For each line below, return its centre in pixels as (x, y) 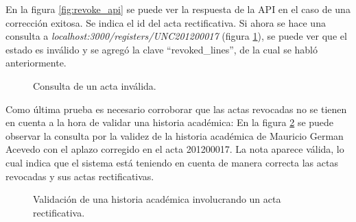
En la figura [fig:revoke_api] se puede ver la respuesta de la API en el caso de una (178, 9)
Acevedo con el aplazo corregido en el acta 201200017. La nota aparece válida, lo (175, 149)
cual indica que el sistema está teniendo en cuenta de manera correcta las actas (172, 162)
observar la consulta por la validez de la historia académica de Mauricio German (175, 135)
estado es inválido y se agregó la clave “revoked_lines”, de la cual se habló (162, 49)
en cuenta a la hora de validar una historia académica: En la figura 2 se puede (170, 122)
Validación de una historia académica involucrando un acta (157, 199)
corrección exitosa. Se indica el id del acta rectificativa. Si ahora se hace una (166, 22)
